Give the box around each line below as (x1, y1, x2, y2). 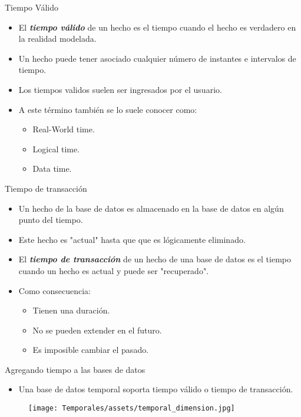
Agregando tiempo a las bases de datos (5, 363, 145, 375)
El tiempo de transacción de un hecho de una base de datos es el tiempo (18, 253, 291, 265)
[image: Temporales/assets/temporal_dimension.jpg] (28, 404, 235, 413)
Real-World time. (32, 123, 95, 135)
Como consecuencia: (18, 284, 91, 296)
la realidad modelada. (18, 32, 97, 45)
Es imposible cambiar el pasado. (32, 343, 149, 356)
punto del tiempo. (18, 213, 83, 226)
